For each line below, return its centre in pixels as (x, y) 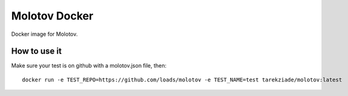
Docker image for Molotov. (45, 34)
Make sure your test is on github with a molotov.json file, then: (89, 66)
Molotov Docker (52, 16)
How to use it (36, 51)
